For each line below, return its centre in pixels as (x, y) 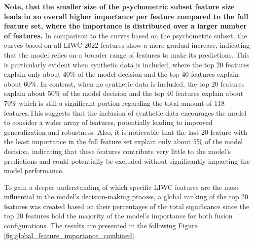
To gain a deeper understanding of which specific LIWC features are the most (122, 187)
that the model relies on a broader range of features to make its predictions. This (127, 54)
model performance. (34, 170)
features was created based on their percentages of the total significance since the (127, 206)
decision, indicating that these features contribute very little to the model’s (118, 151)
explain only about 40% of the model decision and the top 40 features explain (121, 74)
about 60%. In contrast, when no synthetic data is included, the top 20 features (124, 83)
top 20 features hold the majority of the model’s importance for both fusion (118, 216)
